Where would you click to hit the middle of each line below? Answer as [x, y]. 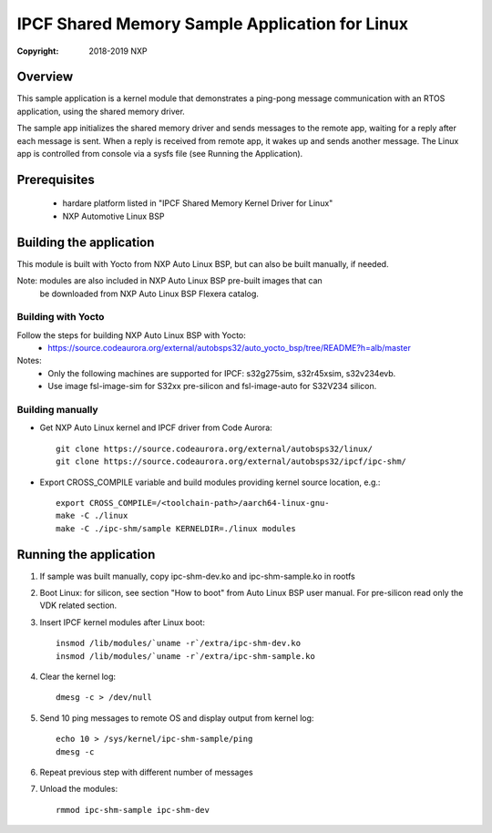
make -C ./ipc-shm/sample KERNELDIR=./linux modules [176, 528]
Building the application [86, 242]
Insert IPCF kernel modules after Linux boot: [122, 622]
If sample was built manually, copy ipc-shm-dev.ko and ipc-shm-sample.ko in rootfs [197, 576]
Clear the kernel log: [78, 676]
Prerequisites [56, 179]
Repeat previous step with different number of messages [147, 772]
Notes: [29, 361]
